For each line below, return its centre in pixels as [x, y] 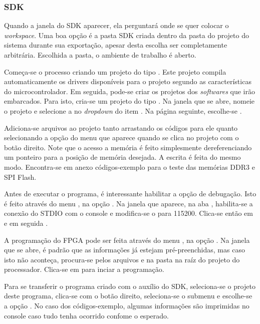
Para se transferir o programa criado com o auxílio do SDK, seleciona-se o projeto [130, 286]
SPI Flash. [20, 177]
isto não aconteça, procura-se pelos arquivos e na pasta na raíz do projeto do [122, 259]
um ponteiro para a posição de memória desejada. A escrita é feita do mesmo [122, 157]
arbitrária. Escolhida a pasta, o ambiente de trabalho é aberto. [100, 55]
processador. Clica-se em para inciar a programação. [84, 269]
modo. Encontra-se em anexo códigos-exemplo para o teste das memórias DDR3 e [129, 167]
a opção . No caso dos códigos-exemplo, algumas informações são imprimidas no [127, 306]
